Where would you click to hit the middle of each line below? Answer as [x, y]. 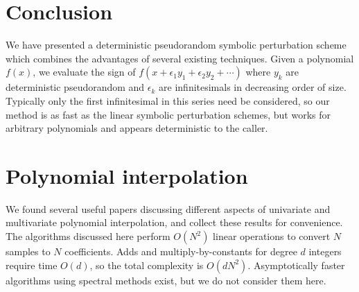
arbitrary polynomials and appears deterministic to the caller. [137, 128]
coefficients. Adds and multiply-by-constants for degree [181, 251]
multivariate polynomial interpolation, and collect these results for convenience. [174, 222]
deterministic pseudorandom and [75, 87]
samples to [28, 251]
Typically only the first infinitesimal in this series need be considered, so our [168, 100]
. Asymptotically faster [296, 265]
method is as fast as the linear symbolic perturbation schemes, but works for [168, 114]
